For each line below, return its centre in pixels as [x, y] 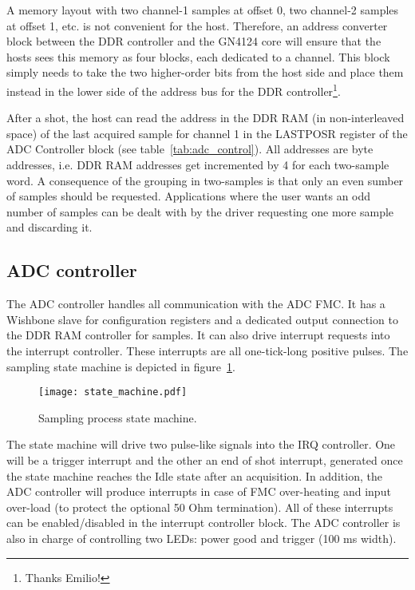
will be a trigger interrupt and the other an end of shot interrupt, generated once [205, 459]
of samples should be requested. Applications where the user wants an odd [189, 196]
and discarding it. [49, 227]
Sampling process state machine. [118, 417]
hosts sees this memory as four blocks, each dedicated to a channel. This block [198, 56]
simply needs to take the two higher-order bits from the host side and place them [205, 72]
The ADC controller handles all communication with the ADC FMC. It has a [196, 304]
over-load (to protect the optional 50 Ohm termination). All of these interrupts [200, 507]
